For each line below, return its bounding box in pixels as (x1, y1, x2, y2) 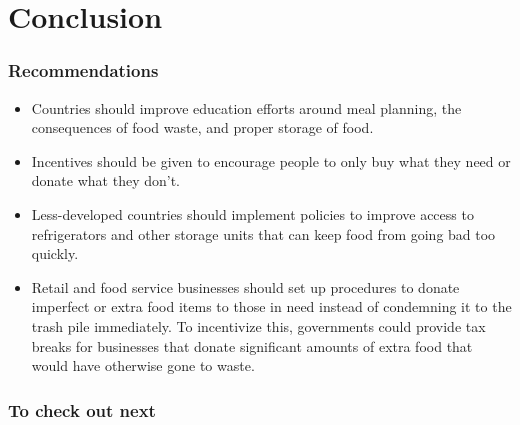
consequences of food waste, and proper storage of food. (31, 117, 374, 138)
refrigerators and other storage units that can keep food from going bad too (31, 223, 496, 244)
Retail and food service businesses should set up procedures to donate (31, 276, 460, 297)
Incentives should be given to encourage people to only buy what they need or (31, 150, 511, 171)
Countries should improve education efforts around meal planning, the (31, 97, 462, 118)
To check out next (8, 397, 156, 422)
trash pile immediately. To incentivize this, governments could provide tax (31, 315, 486, 336)
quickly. (31, 243, 79, 264)
